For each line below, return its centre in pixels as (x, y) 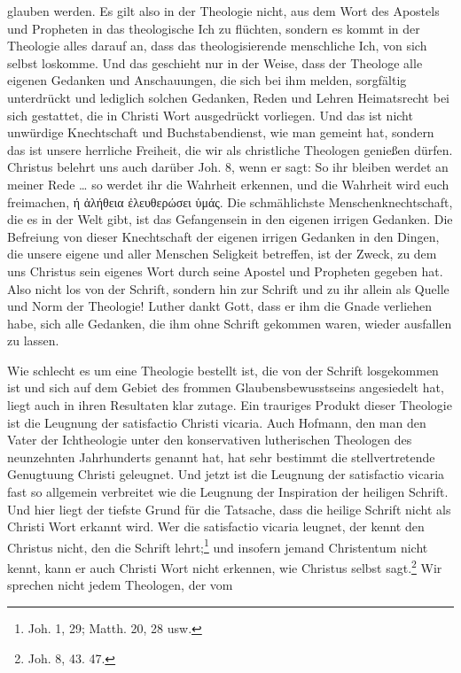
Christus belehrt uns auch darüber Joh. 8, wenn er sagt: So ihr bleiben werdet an (228, 167)
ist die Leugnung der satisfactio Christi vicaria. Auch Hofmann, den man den (217, 422)
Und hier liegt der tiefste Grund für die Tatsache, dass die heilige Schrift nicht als (229, 509)
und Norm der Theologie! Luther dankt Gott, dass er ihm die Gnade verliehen (220, 306)
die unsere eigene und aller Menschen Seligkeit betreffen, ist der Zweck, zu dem (222, 254)
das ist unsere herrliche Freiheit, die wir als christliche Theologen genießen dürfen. (230, 149)
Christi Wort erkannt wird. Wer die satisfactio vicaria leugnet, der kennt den (216, 526)
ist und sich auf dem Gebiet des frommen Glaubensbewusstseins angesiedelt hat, (226, 387)
